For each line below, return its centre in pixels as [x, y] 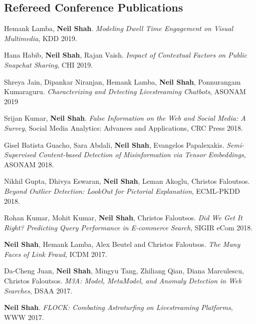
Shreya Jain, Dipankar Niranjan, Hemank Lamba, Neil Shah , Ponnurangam [122, 81]
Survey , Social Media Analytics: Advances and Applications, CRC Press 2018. [123, 127]
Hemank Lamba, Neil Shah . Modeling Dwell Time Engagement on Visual [119, 28]
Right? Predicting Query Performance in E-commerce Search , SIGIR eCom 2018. [129, 227]
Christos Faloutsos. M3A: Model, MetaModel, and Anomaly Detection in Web [123, 281]
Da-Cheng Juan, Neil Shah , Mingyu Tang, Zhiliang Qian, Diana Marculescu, [124, 271]
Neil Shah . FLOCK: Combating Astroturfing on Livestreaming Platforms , [118, 307]
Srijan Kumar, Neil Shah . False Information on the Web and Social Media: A [125, 118]
